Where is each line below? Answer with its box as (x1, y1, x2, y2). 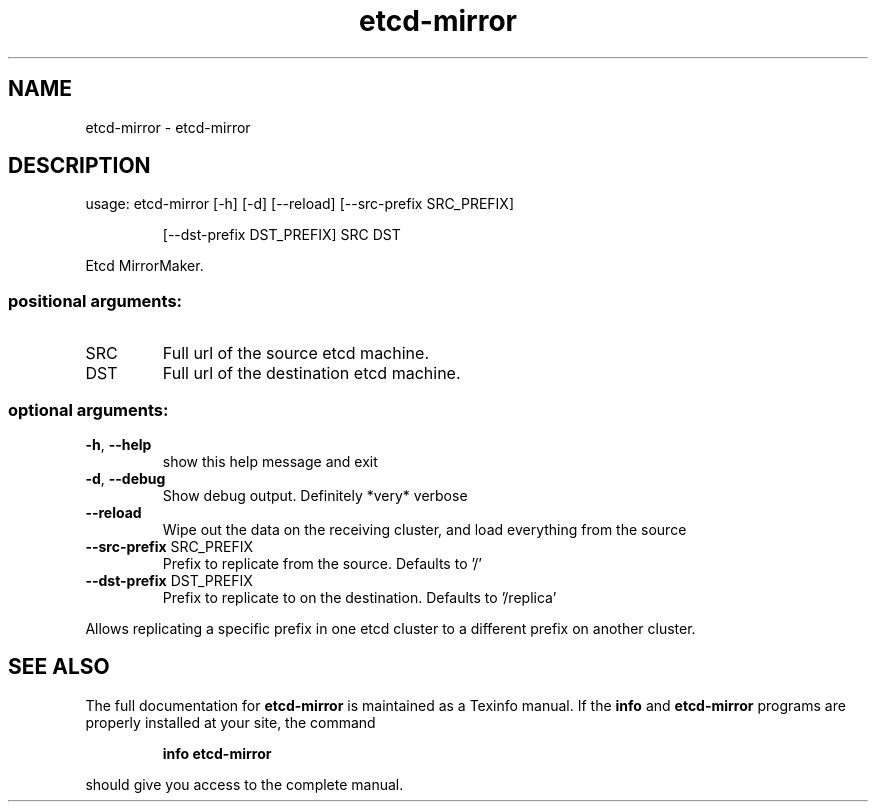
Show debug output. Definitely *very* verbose (162, 486, 468, 504)
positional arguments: (8, 290, 183, 311)
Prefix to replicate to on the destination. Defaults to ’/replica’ (162, 588, 557, 606)
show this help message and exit (162, 452, 378, 470)
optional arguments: (8, 399, 169, 420)
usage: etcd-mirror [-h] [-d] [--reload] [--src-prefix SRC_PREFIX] (85, 195, 514, 213)
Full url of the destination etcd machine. (162, 363, 461, 384)
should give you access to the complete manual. (85, 775, 404, 793)
